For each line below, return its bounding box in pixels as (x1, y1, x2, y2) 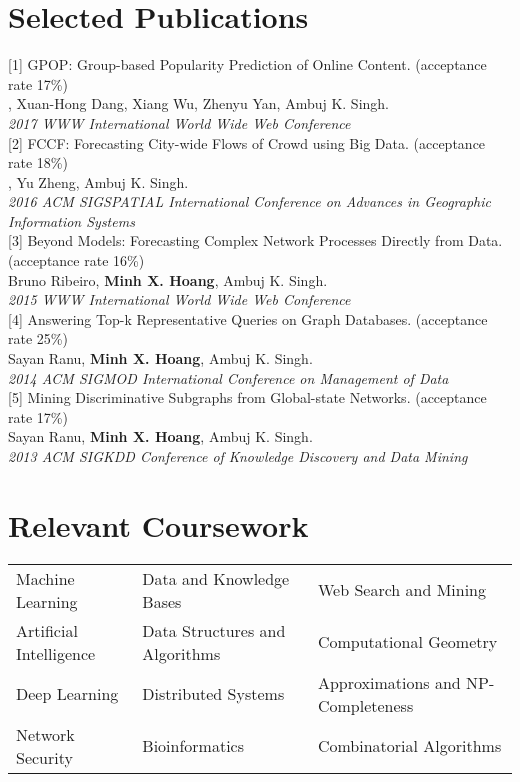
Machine (16, 566, 75, 590)
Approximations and (317, 670, 461, 694)
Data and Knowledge (142, 566, 290, 590)
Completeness (317, 693, 414, 717)
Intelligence (16, 641, 96, 665)
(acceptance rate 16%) (8, 250, 145, 271)
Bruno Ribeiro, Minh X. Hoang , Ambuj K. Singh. (8, 269, 328, 290)
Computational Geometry (317, 630, 498, 654)
